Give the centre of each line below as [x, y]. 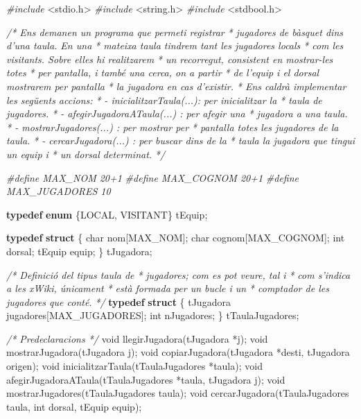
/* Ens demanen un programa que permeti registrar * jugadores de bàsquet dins [175, 32]
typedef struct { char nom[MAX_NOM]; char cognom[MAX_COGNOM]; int [176, 238]
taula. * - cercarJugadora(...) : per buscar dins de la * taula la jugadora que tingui [181, 140]
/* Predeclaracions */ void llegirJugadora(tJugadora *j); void [137, 338]
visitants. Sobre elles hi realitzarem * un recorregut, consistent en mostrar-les [170, 59]
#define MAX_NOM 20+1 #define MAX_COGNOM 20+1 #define [153, 177]
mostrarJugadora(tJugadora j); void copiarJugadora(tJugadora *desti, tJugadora [178, 352]
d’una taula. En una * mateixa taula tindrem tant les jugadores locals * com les [175, 45]
